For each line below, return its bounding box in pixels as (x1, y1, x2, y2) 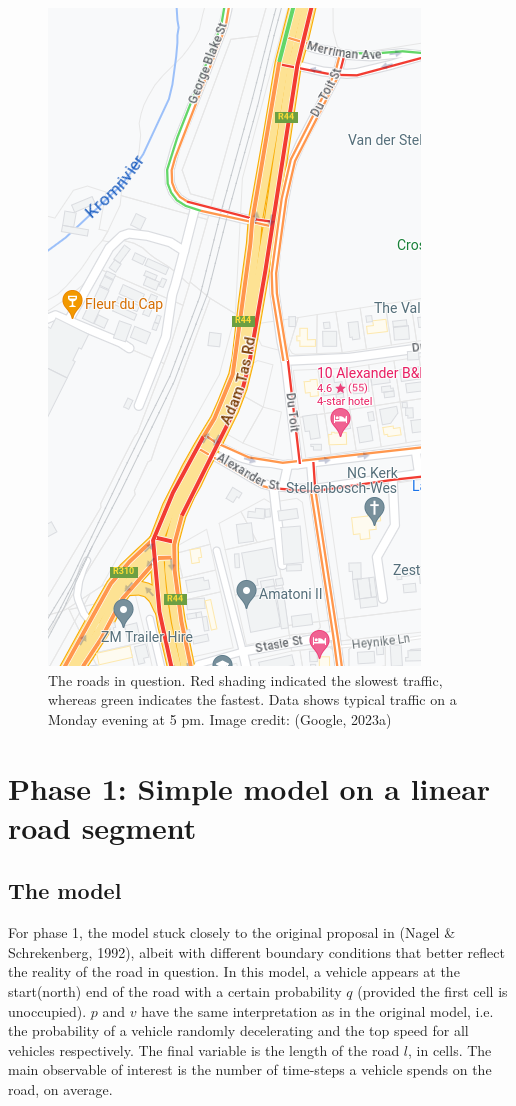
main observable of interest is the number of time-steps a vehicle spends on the (8, 1059, 492, 1080)
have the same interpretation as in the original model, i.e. (141, 1000, 494, 1021)
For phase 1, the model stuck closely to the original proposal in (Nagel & (8, 922, 456, 943)
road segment (8, 806, 197, 847)
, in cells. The (408, 1039, 492, 1060)
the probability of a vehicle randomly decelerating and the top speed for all (8, 1020, 469, 1041)
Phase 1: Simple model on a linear (8, 767, 491, 808)
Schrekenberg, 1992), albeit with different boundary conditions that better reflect (8, 941, 505, 962)
